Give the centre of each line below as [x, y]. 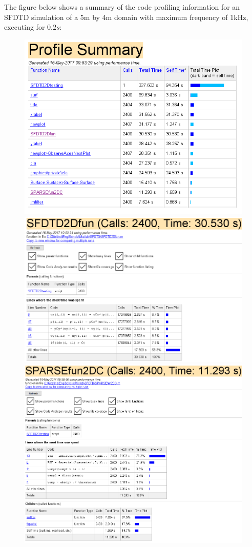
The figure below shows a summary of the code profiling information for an [122, 7]
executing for [25, 27]
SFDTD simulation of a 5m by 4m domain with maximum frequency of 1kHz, [126, 17]
